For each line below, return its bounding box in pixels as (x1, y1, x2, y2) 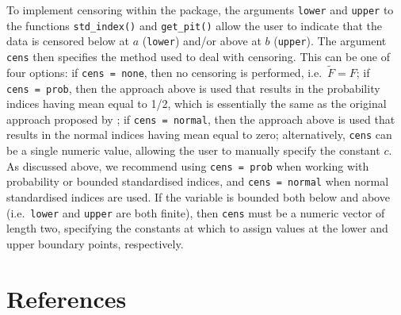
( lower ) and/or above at (142, 33, 262, 49)
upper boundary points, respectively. (6, 235, 184, 252)
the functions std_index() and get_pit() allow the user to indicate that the (6, 17, 382, 33)
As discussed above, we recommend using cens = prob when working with (6, 157, 369, 174)
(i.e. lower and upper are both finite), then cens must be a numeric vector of (6, 204, 385, 221)
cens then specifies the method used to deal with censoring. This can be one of (6, 48, 391, 64)
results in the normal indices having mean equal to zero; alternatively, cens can (6, 126, 392, 143)
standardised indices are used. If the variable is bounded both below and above (6, 188, 390, 205)
